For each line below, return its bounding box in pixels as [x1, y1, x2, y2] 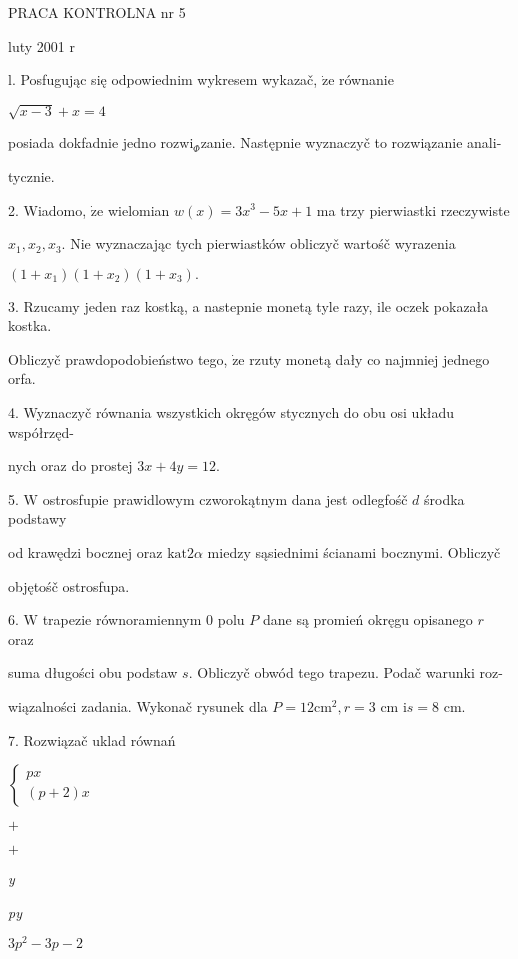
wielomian [107, 199, 170, 220]
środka [424, 488, 465, 509]
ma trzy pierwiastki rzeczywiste [316, 199, 510, 220]
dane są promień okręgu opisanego [262, 609, 473, 630]
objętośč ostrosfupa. [8, 575, 130, 596]
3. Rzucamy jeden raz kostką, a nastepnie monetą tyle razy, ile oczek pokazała [8, 295, 489, 316]
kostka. [8, 315, 52, 336]
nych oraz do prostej [8, 455, 133, 476]
